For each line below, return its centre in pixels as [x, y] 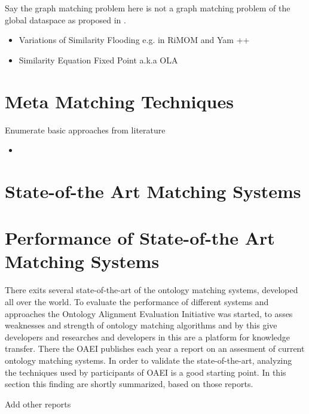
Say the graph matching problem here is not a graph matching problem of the [148, 8]
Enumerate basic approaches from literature [85, 130]
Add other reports [38, 404]
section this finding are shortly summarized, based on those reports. [129, 384]
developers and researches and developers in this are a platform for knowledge [148, 337]
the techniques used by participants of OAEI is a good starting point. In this [146, 372]
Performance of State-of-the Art [140, 238]
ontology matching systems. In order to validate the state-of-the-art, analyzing [149, 360]
